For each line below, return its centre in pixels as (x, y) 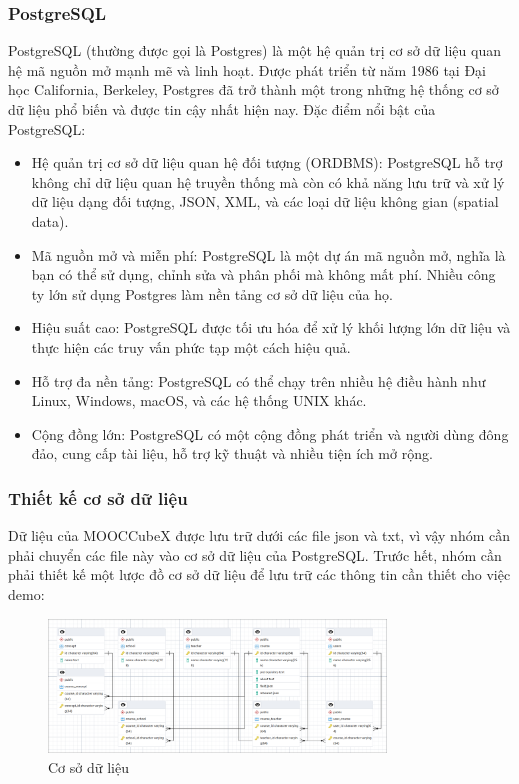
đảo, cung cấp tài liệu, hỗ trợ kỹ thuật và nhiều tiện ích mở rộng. (232, 453)
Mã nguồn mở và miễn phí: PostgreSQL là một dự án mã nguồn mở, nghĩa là (268, 254)
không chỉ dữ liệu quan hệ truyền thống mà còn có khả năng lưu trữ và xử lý (268, 181)
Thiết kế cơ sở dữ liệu (98, 497)
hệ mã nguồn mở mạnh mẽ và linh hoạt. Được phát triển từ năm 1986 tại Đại (247, 69)
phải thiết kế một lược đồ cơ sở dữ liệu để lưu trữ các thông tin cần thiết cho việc (259, 574)
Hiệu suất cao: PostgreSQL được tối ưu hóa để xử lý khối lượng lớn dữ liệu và (271, 327)
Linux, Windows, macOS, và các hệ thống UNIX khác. (199, 400)
